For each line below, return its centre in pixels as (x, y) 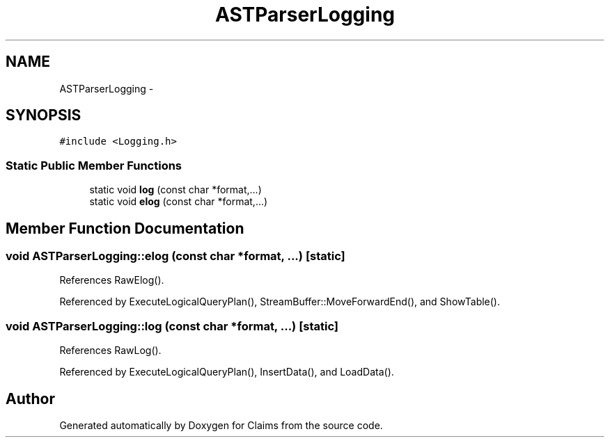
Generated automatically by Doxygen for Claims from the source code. (221, 425)
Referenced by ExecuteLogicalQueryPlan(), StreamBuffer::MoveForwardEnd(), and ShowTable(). (280, 302)
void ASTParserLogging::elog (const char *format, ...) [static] (175, 256)
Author (30, 398)
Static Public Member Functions (94, 165)
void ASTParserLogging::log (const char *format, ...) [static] (172, 326)
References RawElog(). (112, 280)
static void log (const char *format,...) (175, 190)
